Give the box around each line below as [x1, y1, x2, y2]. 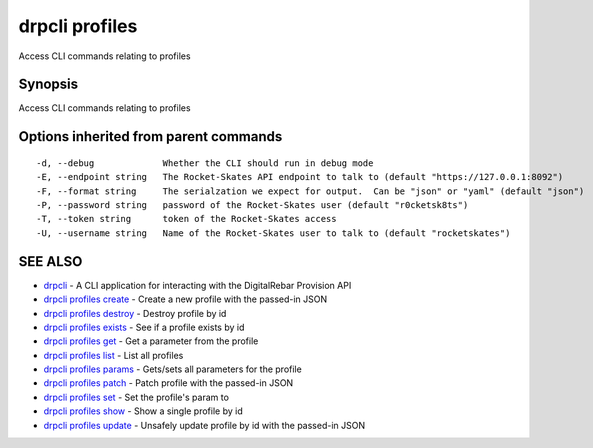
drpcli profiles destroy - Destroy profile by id [43, 307, 227, 319]
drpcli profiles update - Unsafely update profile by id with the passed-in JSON [43, 419, 366, 431]
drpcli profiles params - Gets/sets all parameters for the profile [43, 363, 302, 375]
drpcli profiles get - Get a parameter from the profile [43, 335, 259, 347]
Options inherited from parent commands [18, 128, 283, 145]
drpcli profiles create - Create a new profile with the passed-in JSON [43, 293, 328, 305]
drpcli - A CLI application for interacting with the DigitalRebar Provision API [43, 279, 352, 291]
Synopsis [18, 76, 79, 93]
